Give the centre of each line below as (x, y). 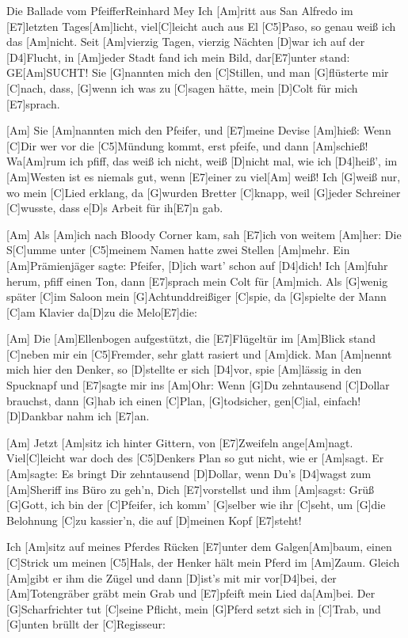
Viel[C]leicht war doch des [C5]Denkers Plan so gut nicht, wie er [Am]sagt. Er (195, 458)
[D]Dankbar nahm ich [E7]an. (78, 416)
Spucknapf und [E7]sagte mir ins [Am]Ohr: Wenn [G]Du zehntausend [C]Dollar (198, 385)
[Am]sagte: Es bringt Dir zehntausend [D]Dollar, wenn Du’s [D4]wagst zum (189, 474)
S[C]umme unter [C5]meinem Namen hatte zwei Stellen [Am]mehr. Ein (178, 250)
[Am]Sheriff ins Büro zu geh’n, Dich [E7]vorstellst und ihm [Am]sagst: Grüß (191, 489)
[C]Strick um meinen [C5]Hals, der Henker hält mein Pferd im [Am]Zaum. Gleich (203, 562)
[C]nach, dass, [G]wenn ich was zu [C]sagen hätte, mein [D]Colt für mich (182, 87)
